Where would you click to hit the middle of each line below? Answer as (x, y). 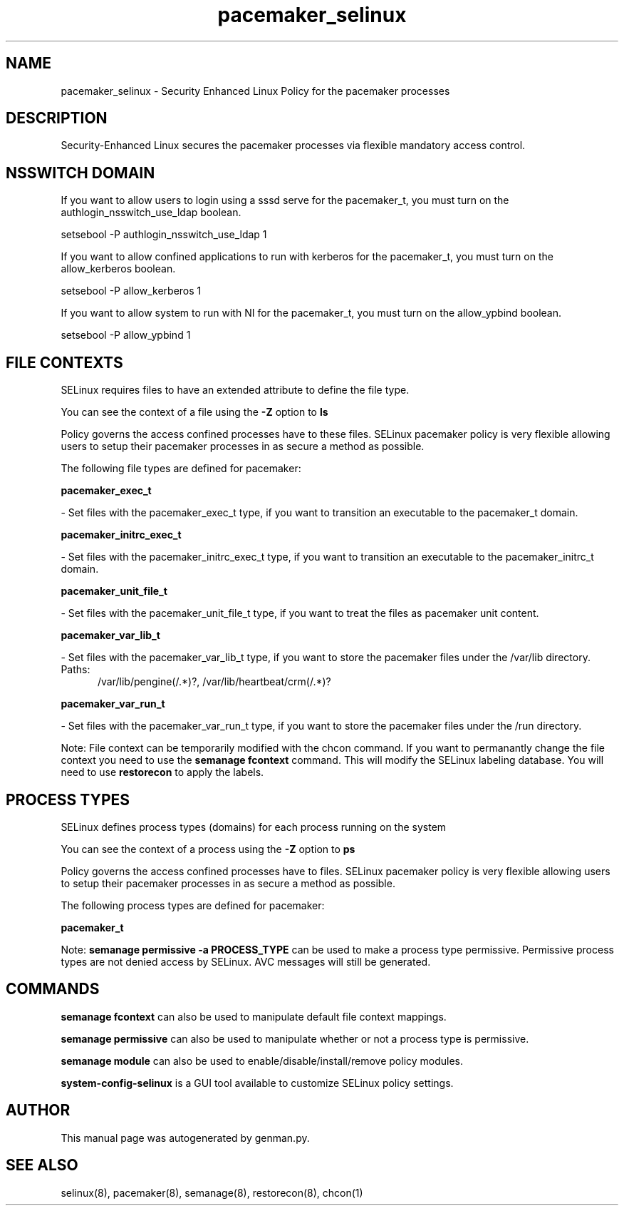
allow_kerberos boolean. (118, 269)
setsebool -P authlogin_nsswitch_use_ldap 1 (164, 235)
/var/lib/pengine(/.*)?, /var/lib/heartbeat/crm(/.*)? (214, 682)
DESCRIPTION (57, 118)
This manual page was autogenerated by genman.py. (185, 1138)
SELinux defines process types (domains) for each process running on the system (254, 827)
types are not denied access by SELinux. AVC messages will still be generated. (246, 961)
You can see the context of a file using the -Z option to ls (194, 412)
